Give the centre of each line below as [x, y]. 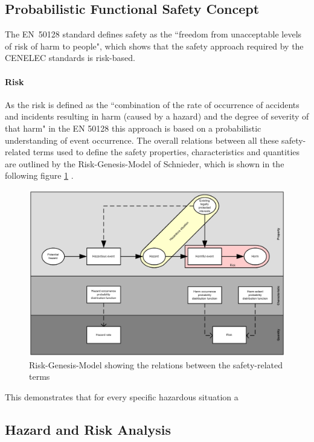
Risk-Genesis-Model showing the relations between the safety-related [156, 364]
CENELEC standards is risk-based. [70, 58]
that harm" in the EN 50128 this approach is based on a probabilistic [133, 128]
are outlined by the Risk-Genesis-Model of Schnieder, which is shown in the [145, 163]
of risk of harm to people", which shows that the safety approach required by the [154, 46]
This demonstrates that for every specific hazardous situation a [122, 397]
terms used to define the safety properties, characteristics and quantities [166, 152]
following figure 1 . [39, 175]
